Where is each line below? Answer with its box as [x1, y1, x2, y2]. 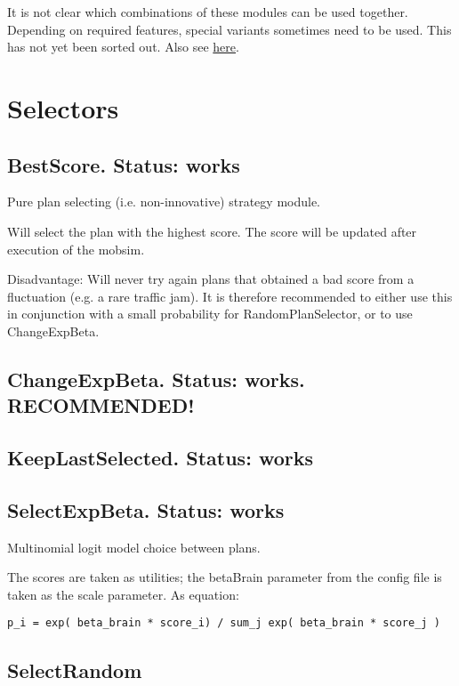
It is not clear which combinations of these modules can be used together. [7, 3, 408, 20]
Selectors [7, 89, 119, 125]
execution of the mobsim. [7, 239, 145, 258]
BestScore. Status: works [7, 150, 240, 178]
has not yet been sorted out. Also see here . [7, 37, 239, 56]
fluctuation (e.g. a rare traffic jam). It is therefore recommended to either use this [7, 287, 453, 305]
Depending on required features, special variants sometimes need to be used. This [7, 20, 452, 38]
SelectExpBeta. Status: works [7, 496, 285, 523]
